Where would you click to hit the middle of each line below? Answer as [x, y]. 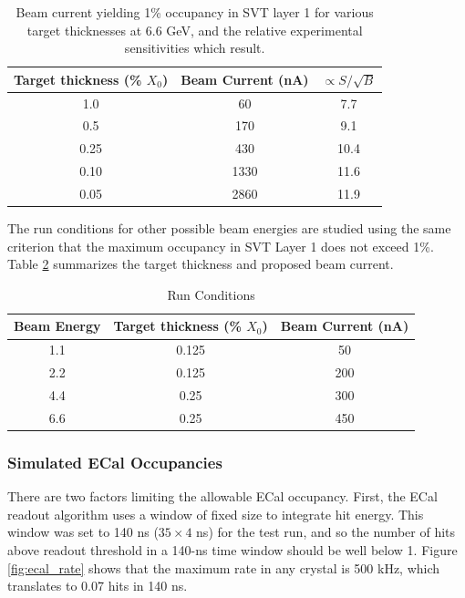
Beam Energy [57, 326]
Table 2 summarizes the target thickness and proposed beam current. [201, 264]
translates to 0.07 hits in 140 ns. [98, 586]
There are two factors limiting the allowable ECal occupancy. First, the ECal [222, 496]
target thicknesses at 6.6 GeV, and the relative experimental [195, 30]
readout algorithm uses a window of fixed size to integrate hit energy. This [216, 514]
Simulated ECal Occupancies [115, 462]
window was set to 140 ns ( [83, 532]
